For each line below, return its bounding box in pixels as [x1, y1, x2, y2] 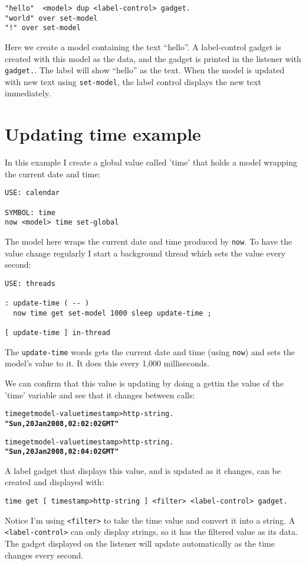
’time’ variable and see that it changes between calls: [5, 388, 195, 401]
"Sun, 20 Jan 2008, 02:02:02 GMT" [5, 419, 119, 428]
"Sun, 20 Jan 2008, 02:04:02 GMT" [5, 447, 119, 456]
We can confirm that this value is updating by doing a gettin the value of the [5, 377, 284, 389]
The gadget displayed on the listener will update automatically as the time [5, 537, 275, 549]
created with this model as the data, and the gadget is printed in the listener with [5, 52, 301, 64]
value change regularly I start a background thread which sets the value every [5, 246, 286, 259]
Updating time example [5, 122, 201, 146]
